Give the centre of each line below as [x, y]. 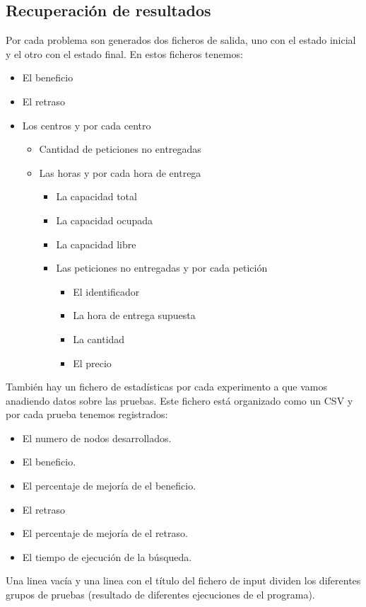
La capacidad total [96, 196]
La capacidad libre [96, 244]
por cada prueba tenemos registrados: [87, 414]
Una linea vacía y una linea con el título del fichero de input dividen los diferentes [183, 580]
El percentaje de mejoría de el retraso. [105, 533]
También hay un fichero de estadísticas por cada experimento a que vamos [166, 387]
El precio [92, 363]
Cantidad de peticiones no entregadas [120, 149]
